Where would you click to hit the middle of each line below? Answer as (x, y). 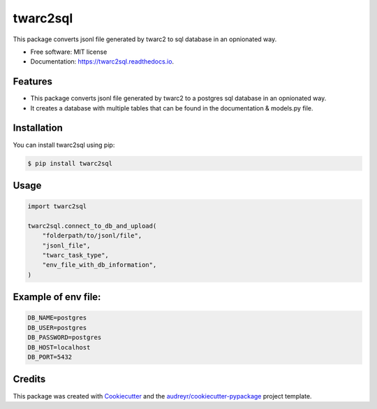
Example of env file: (57, 297)
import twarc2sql (57, 207)
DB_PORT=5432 (50, 357)
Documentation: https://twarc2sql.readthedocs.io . (102, 62)
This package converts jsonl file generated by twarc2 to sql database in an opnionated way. (145, 39)
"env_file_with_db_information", (99, 265)
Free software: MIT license (69, 52)
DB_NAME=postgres (57, 318)
